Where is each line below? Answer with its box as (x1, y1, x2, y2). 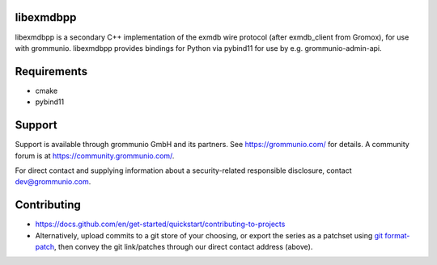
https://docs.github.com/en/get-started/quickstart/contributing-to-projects (35, 219, 286, 229)
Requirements (15, 65, 88, 78)
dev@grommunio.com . (15, 177, 91, 187)
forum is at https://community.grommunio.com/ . (15, 150, 175, 161)
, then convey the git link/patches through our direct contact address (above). (53, 242, 313, 251)
